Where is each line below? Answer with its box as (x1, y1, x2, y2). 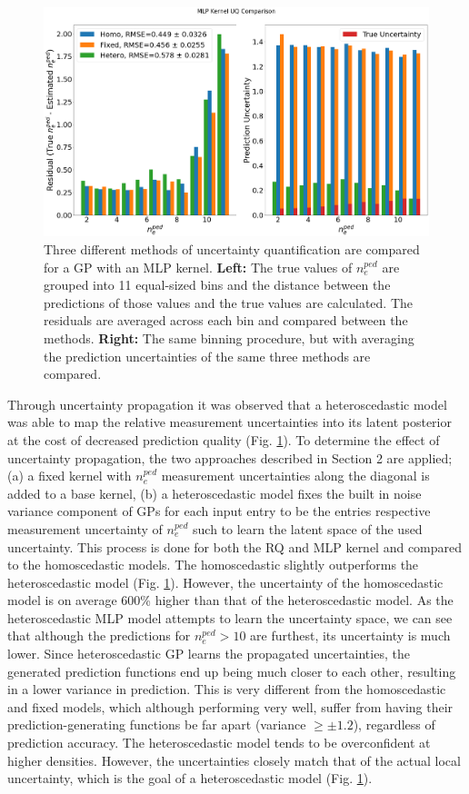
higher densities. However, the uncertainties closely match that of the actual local (7, 750, 461, 769)
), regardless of (353, 715, 435, 734)
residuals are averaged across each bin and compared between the (44, 311, 408, 330)
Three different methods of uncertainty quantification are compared (44, 240, 420, 258)
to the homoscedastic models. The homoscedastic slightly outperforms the (7, 555, 419, 574)
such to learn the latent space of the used (193, 519, 423, 538)
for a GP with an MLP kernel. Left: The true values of (44, 257, 353, 276)
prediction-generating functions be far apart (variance (7, 715, 306, 734)
